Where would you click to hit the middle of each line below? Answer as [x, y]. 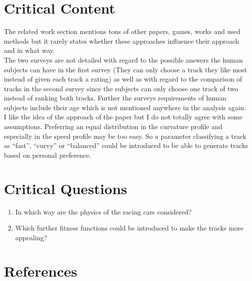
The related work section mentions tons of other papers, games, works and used [122, 31]
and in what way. [30, 50]
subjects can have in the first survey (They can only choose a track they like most [126, 69]
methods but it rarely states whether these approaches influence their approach [122, 41]
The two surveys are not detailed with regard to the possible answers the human [123, 59]
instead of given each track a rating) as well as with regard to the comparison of [123, 79]
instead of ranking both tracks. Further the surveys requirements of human [115, 98]
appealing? [31, 237]
